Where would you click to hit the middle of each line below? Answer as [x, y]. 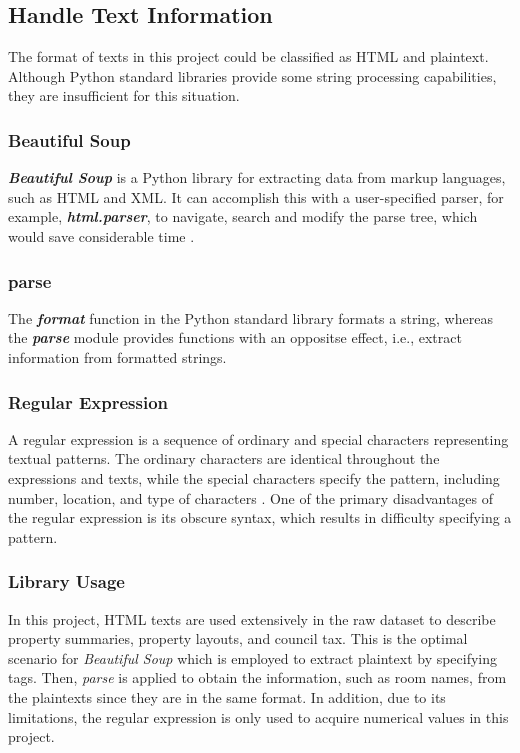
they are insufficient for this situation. [124, 95]
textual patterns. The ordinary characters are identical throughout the [224, 458]
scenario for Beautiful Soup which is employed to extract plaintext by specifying [253, 657]
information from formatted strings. [117, 356]
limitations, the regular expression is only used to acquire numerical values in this [258, 716]
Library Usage [66, 581]
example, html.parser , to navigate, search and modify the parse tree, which [243, 216]
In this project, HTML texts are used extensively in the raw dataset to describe [252, 618]
